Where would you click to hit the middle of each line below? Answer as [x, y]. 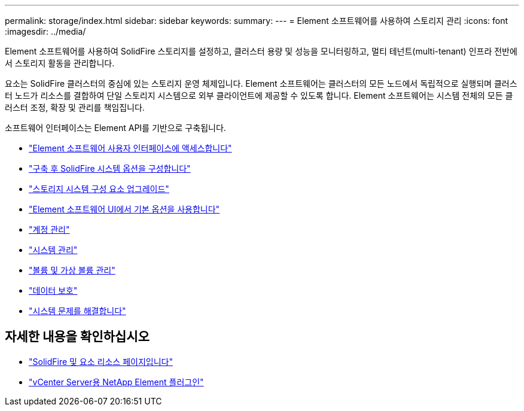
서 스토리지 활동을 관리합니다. [60, 63]
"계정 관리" [49, 229]
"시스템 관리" [53, 250]
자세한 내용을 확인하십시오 [77, 337]
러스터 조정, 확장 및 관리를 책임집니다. [75, 107]
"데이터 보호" [53, 290]
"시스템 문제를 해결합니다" [77, 311]
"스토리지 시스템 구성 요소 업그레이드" [99, 189]
